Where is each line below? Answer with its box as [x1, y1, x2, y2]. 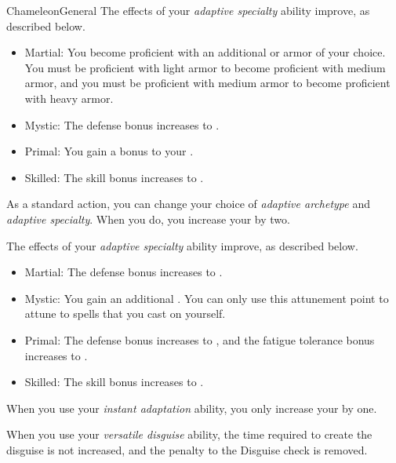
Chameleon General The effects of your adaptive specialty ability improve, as [6, 2, 370, 18]
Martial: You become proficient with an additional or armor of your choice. [24, 44, 386, 60]
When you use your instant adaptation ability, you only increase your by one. [6, 399, 377, 416]
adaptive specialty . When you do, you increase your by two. [6, 210, 290, 227]
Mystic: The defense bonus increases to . [24, 116, 220, 133]
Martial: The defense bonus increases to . [24, 264, 223, 280]
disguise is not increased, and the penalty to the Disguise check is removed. [6, 441, 368, 458]
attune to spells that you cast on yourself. [24, 305, 226, 322]
